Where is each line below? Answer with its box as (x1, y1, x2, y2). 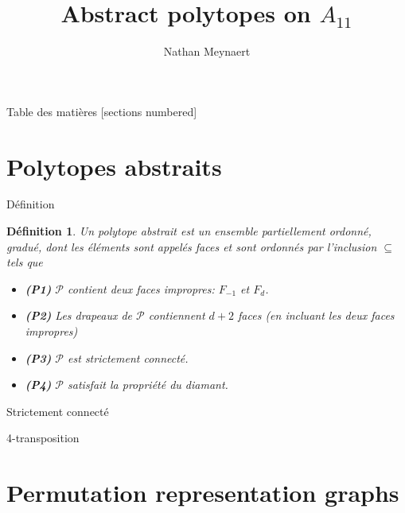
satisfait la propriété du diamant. (68, 376, 228, 393)
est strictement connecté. (68, 349, 189, 366)
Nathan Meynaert (163, 43, 251, 60)
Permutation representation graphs (6, 476, 399, 509)
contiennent (148, 307, 205, 324)
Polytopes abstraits (6, 150, 222, 182)
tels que (6, 254, 43, 270)
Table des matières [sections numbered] (6, 103, 197, 119)
